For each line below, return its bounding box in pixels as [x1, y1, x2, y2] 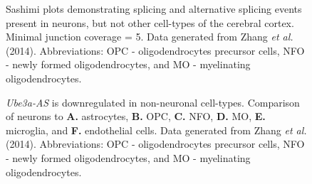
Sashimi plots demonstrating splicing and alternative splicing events [6, 1, 302, 16]
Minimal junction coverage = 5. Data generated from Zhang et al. [6, 29, 293, 44]
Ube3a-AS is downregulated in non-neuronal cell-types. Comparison [6, 94, 300, 109]
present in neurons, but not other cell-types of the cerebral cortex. [6, 15, 294, 30]
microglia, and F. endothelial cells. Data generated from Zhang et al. [6, 122, 307, 137]
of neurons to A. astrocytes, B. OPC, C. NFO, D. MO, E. [6, 109, 266, 124]
